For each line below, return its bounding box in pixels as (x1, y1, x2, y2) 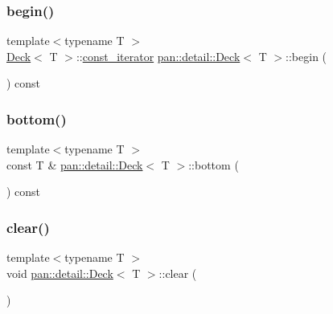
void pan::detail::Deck (6, 264, 113, 281)
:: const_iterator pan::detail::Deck (76, 47, 240, 64)
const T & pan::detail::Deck (6, 156, 143, 173)
